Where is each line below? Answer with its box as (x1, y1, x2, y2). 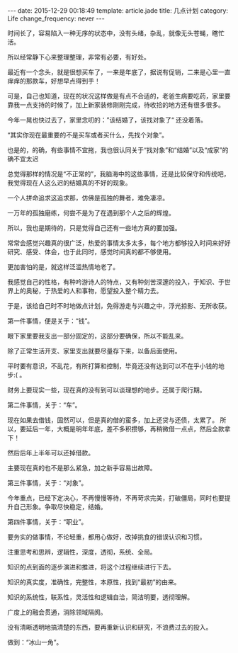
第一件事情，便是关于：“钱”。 (7, 317, 94, 325)
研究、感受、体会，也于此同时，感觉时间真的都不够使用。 (7, 248, 175, 256)
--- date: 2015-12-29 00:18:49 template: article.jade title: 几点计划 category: (7, 6, 229, 15)
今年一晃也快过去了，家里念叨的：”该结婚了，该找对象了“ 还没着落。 (7, 115, 208, 124)
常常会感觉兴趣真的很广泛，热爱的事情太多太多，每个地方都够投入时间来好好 (7, 239, 231, 247)
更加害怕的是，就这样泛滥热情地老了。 (7, 263, 119, 271)
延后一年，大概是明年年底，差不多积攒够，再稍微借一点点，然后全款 (25, 425, 225, 433)
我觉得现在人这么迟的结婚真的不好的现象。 (7, 178, 132, 187)
